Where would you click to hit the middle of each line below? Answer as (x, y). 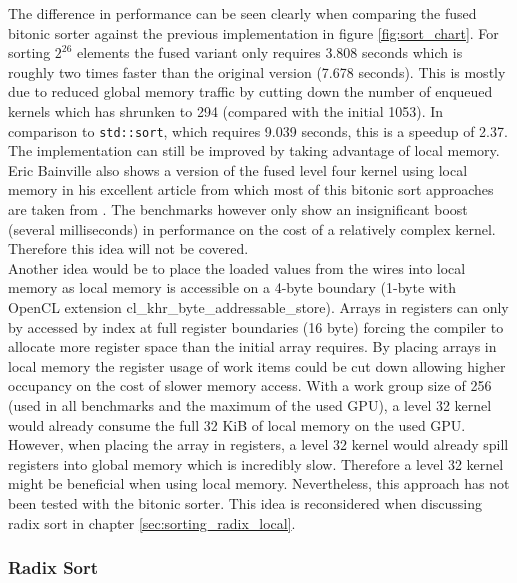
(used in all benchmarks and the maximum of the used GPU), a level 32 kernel (250, 404)
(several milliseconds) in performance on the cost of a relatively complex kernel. (252, 228)
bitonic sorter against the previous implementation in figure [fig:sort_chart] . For (253, 32)
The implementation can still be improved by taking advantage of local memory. (254, 150)
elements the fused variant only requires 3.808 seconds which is (270, 52)
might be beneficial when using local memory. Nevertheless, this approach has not (259, 483)
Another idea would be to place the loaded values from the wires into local (237, 267)
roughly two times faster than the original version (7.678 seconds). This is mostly (257, 71)
